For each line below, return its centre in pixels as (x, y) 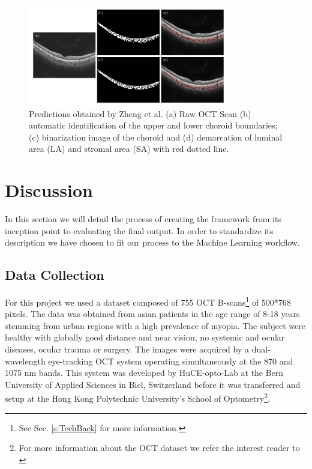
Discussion (49, 190)
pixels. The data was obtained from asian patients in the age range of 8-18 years (152, 314)
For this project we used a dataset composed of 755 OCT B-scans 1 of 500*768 (148, 301)
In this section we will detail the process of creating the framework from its (143, 219)
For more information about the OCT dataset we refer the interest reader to (159, 448)
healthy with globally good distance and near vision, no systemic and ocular (145, 337)
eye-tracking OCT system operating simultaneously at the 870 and (171, 361)
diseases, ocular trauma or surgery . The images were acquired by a (127, 349)
